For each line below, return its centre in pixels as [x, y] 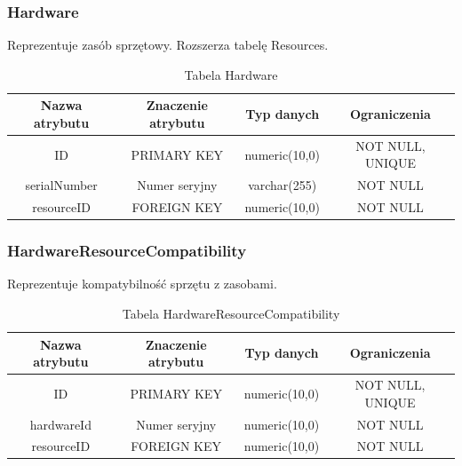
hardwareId [60, 424]
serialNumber [61, 185]
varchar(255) [283, 185]
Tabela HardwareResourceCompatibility [231, 314]
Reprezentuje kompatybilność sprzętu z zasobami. [142, 284]
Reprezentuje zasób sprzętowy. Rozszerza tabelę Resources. [168, 45]
